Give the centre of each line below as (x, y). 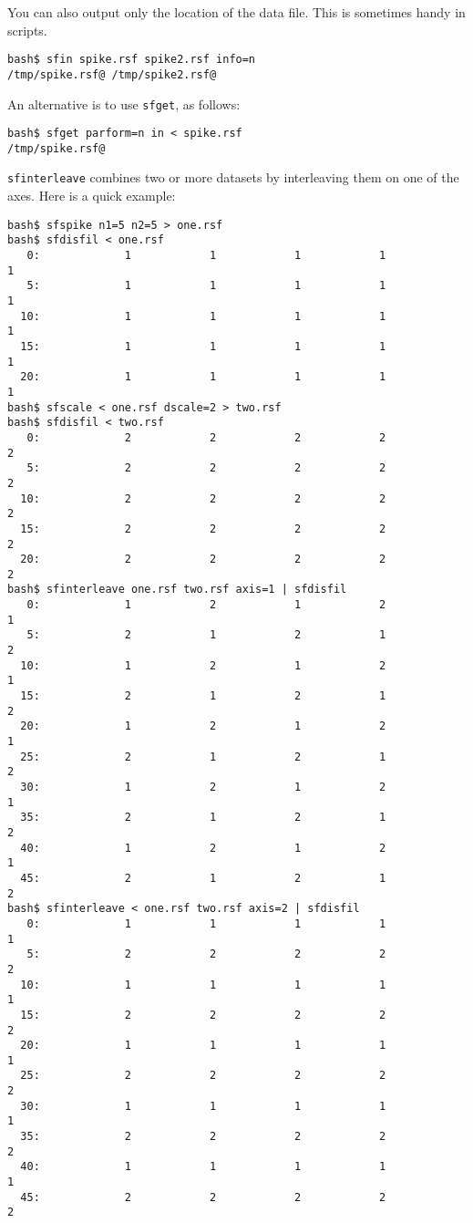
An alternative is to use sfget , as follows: (124, 104)
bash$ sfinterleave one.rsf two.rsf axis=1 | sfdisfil (177, 590)
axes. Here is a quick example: (92, 196)
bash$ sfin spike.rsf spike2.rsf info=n (132, 60)
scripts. (27, 30)
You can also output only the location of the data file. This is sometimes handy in (236, 12)
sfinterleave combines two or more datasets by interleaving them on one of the (233, 177)
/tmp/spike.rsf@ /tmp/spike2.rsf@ (112, 74)
